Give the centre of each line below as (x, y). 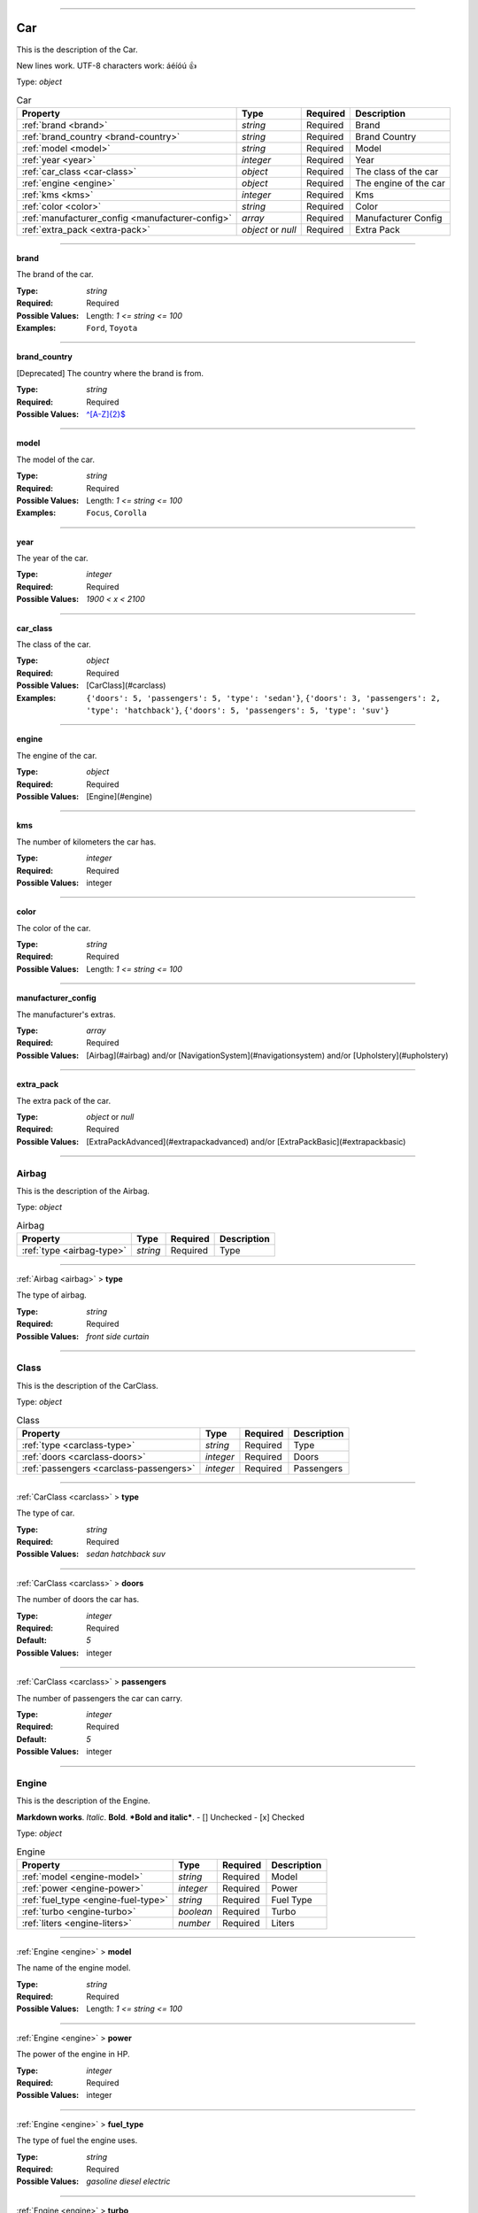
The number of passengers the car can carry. (100, 1698)
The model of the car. (56, 459)
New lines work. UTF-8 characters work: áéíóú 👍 (107, 66)
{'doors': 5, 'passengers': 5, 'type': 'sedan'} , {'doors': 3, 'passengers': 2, (264, 698)
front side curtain (118, 1336)
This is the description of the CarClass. (87, 1385)
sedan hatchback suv (126, 1554)
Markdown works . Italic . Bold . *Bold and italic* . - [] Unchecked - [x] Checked (161, 1817)
